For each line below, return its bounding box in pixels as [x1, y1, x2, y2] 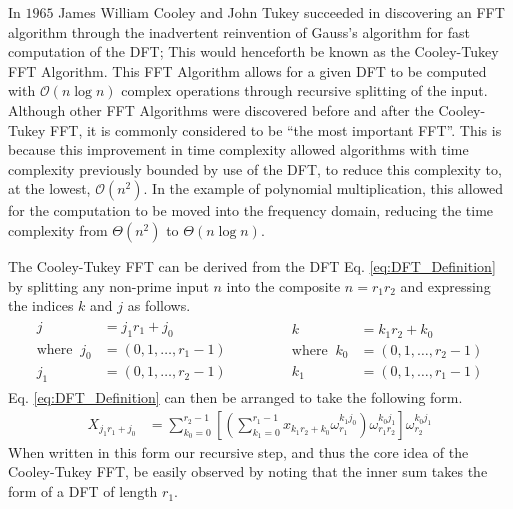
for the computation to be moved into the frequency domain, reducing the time [8, 200, 494, 221]
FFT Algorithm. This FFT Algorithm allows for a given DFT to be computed [8, 60, 487, 81]
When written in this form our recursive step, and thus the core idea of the [8, 441, 469, 462]
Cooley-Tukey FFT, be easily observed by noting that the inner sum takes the [8, 461, 488, 482]
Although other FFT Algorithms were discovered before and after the [8, 99, 434, 120]
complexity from [8, 219, 108, 240]
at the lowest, [8, 178, 91, 199]
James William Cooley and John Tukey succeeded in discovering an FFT [58, 2, 505, 22]
